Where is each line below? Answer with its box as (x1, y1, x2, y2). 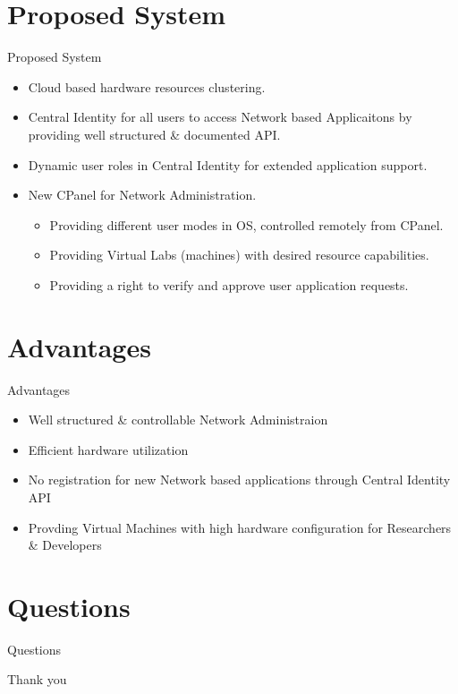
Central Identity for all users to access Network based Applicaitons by (28, 107, 412, 126)
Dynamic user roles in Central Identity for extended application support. (28, 155, 428, 174)
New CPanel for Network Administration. (28, 185, 257, 204)
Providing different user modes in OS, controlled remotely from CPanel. (49, 215, 444, 234)
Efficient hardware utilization (28, 440, 189, 458)
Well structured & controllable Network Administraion (28, 410, 328, 429)
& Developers (28, 535, 102, 554)
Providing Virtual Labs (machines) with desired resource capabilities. (49, 245, 429, 264)
